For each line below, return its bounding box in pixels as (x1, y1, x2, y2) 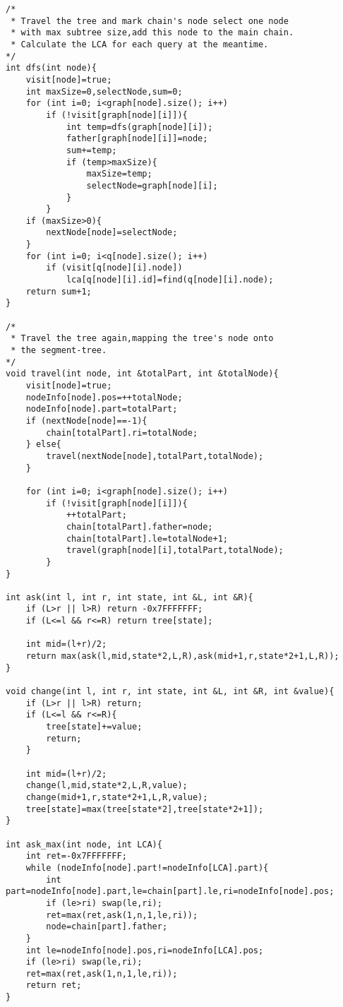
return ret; (25, 980, 82, 991)
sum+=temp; (66, 145, 117, 155)
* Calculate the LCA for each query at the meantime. (11, 39, 269, 49)
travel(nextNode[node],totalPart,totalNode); (46, 451, 264, 461)
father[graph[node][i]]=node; (66, 133, 208, 144)
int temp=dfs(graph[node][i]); (66, 121, 213, 132)
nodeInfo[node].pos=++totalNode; (25, 392, 183, 403)
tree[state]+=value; (46, 722, 143, 732)
